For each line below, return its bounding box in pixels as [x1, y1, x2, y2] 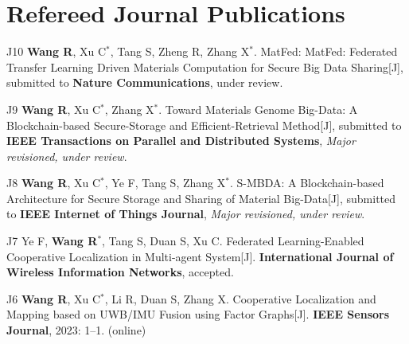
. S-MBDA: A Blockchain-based [229, 174, 384, 191]
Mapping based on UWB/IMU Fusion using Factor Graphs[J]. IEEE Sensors [6, 306, 390, 322]
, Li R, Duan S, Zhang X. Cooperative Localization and [104, 290, 376, 307]
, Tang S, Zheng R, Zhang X [110, 43, 250, 60]
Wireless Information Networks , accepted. [6, 264, 234, 280]
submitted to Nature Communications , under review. [6, 74, 283, 91]
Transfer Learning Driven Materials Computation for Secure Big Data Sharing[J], [6, 58, 403, 75]
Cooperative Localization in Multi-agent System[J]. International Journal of [6, 248, 394, 264]
